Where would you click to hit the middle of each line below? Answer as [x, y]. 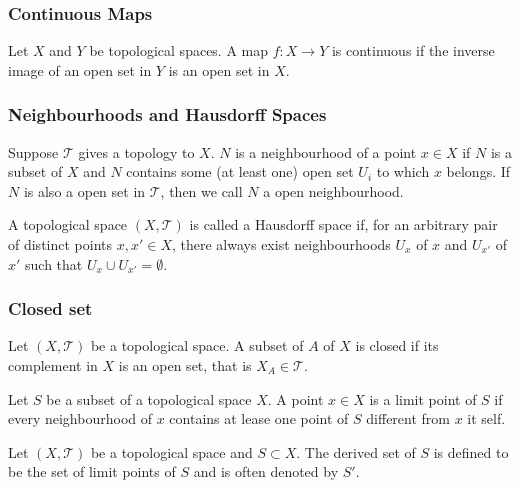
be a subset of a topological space [149, 398]
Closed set [50, 308]
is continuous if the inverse [413, 50]
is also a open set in [84, 190]
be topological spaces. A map [179, 50]
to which [403, 171]
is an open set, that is [185, 365]
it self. [486, 418]
